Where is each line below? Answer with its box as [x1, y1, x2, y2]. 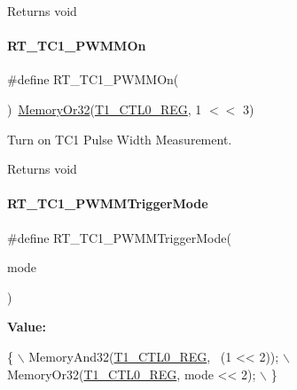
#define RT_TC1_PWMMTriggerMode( [7, 228, 231, 246]
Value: [7, 317, 46, 336]
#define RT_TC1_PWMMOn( [7, 70, 179, 89]
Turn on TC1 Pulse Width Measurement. [7, 129, 232, 148]
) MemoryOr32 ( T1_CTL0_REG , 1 [7, 99, 202, 118]
